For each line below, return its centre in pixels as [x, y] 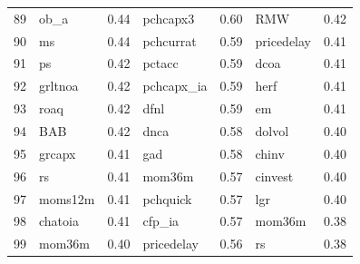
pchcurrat [170, 40]
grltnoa [59, 86]
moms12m [67, 198]
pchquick [167, 198]
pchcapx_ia [175, 86]
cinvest [274, 176]
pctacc [161, 63]
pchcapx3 [169, 18]
